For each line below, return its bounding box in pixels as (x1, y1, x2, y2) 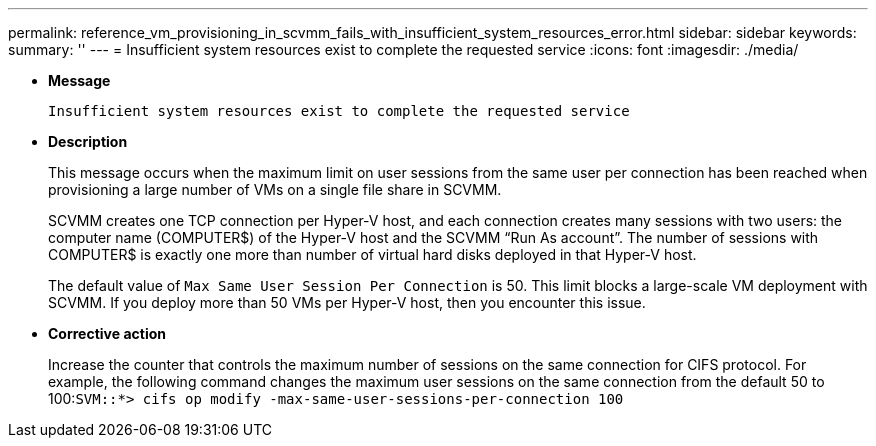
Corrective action (48, 325, 166, 342)
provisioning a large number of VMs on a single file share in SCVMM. (48, 181, 502, 198)
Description (48, 133, 128, 150)
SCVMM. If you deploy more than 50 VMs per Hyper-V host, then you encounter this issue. (48, 294, 646, 311)
